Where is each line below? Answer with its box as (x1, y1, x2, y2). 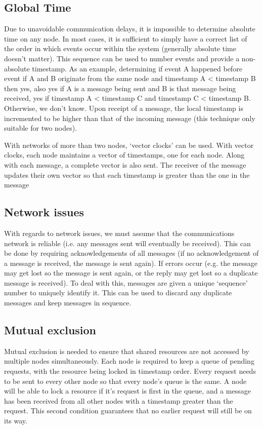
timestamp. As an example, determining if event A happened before (32, 63, 242, 73)
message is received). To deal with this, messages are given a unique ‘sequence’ (4, 277, 248, 288)
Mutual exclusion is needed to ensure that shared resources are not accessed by (4, 345, 249, 356)
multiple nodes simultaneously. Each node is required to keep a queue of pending (4, 356, 254, 366)
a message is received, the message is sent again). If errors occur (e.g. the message (4, 257, 257, 268)
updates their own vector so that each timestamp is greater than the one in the (4, 169, 250, 180)
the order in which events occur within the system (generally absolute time (4, 43, 236, 54)
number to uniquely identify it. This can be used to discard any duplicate (4, 287, 232, 298)
